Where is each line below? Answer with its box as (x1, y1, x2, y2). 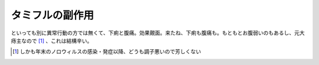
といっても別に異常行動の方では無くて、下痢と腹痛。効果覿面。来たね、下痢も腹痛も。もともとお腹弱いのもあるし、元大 (11, 29, 305, 36)
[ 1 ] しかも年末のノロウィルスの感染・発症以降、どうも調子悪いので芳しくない (12, 48, 201, 55)
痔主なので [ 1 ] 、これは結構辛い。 (11, 37, 93, 44)
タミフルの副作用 (11, 9, 95, 22)
